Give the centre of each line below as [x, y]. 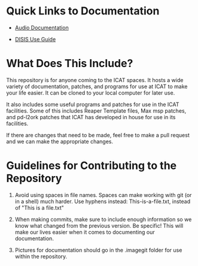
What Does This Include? [70, 64]
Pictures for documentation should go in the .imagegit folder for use [98, 250]
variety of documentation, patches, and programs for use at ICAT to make [97, 86]
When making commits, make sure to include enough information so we [103, 219]
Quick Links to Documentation [83, 11]
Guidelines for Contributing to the [92, 166]
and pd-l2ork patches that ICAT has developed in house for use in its [91, 117]
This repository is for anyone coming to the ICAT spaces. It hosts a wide [95, 80]
